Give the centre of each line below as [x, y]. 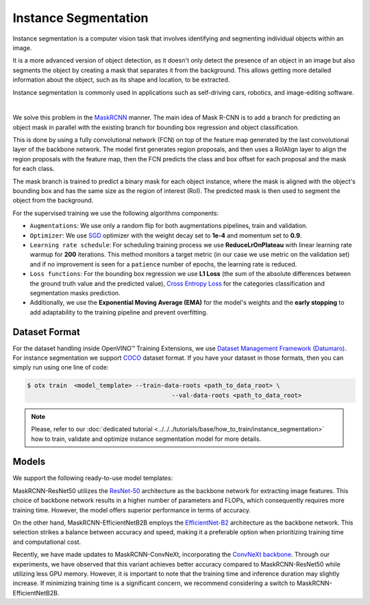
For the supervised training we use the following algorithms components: [116, 213]
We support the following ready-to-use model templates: [93, 478]
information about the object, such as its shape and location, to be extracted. [121, 80]
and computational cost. [47, 542]
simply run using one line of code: [61, 367]
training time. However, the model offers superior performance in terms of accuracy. [132, 510]
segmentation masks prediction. [75, 293]
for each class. [34, 169]
